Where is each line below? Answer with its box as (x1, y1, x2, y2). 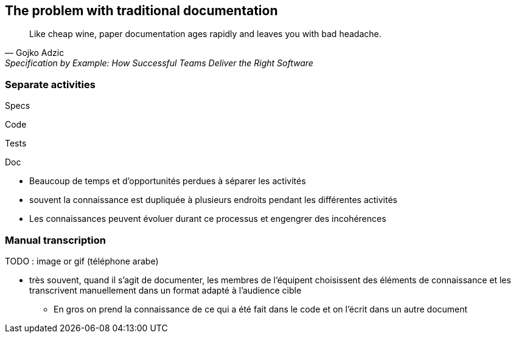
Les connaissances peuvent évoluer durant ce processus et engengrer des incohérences (29, 213, 386, 224)
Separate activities (5, 78, 96, 91)
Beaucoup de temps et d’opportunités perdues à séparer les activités (29, 176, 306, 187)
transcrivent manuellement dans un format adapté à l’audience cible (29, 285, 302, 295)
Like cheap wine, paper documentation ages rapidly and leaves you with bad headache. (29, 29, 382, 40)
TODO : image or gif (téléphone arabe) (5, 255, 159, 266)
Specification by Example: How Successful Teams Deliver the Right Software (5, 58, 313, 69)
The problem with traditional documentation (5, 3, 278, 18)
